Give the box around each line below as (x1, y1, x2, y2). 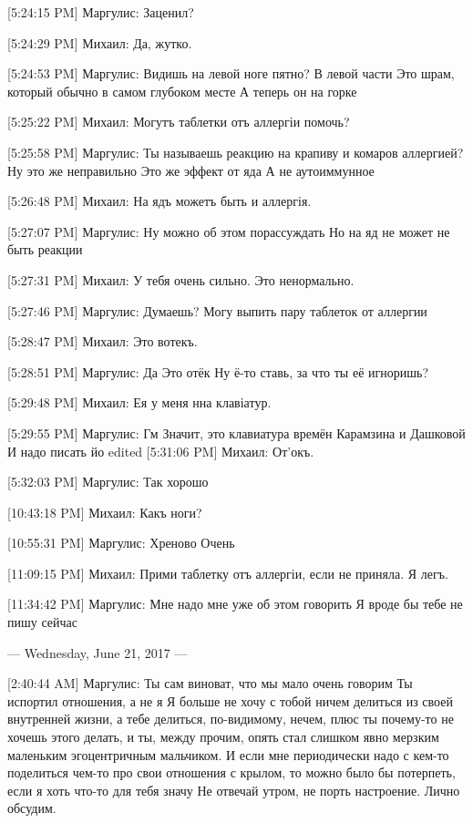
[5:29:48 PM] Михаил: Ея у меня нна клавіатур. (7, 393, 272, 412)
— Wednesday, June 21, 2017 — (7, 643, 188, 662)
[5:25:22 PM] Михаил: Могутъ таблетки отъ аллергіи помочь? (7, 112, 350, 131)
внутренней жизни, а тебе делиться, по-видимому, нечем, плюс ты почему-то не (7, 709, 454, 728)
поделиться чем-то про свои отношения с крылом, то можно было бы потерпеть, (7, 763, 456, 782)
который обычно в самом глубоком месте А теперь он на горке (7, 81, 357, 100)
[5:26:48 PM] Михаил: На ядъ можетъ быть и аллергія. (7, 191, 312, 211)
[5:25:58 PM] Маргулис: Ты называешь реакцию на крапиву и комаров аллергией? (7, 142, 464, 161)
